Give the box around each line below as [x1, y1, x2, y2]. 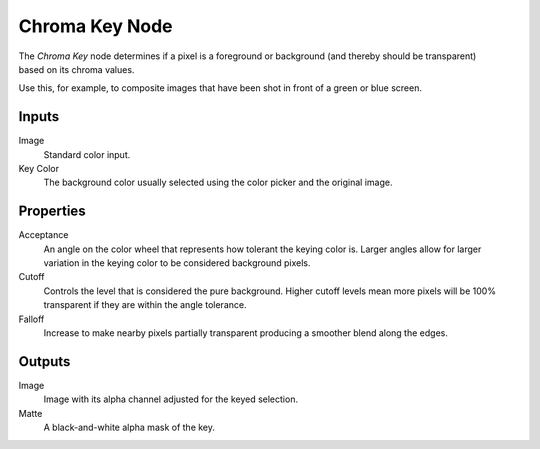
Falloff [18, 313, 45, 325]
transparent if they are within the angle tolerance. [43, 299, 247, 311]
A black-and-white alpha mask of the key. [43, 421, 215, 434]
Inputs [18, 108, 60, 125]
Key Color [18, 163, 60, 175]
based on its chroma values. [18, 63, 135, 75]
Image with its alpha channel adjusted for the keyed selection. [43, 393, 299, 405]
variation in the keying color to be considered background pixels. [43, 257, 311, 269]
